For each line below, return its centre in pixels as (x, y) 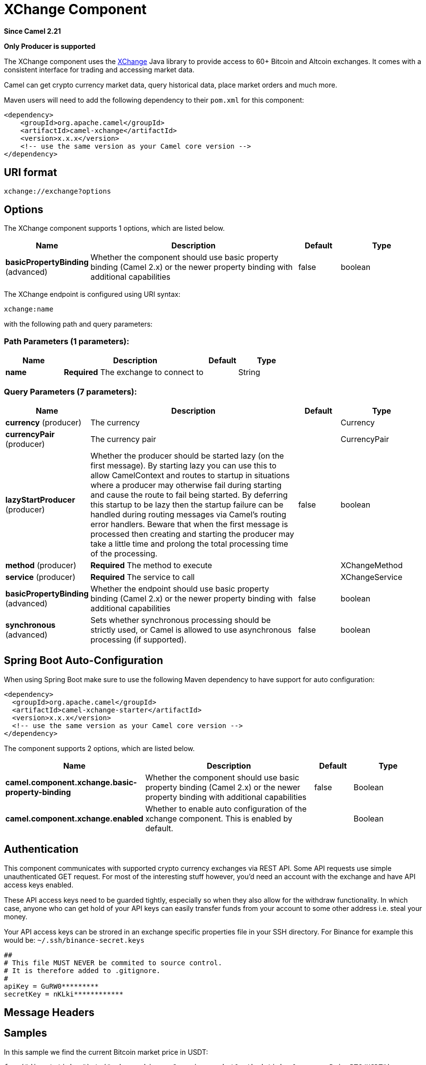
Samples (26, 1033)
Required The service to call (143, 577)
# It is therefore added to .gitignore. (82, 970)
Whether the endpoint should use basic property (180, 588)
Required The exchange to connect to (134, 372)
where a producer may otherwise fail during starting (186, 485)
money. (16, 916)
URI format (31, 173)
